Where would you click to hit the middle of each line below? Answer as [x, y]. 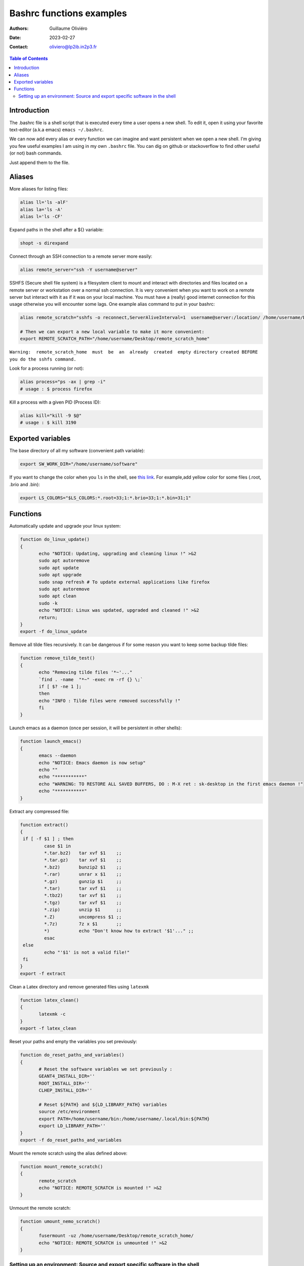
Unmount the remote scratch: [40, 1208]
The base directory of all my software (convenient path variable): [77, 451]
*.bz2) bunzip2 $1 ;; [83, 867]
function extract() [44, 825]
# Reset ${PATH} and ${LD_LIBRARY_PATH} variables [103, 1104]
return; [48, 617]
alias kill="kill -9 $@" [51, 416]
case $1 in [57, 846]
